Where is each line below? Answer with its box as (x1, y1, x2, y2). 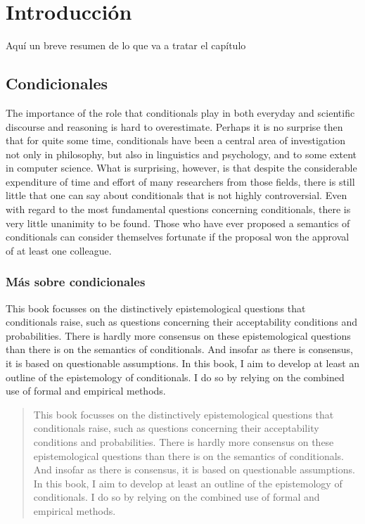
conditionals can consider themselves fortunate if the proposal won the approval (6, 229, 350, 244)
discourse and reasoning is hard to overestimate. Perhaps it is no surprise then (6, 119, 343, 134)
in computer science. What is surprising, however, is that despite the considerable (6, 160, 357, 175)
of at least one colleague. (6, 243, 112, 257)
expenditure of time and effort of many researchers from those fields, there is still (6, 174, 355, 188)
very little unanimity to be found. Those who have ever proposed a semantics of (6, 215, 350, 230)
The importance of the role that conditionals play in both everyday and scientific (6, 105, 355, 120)
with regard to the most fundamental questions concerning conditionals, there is (6, 202, 351, 217)
